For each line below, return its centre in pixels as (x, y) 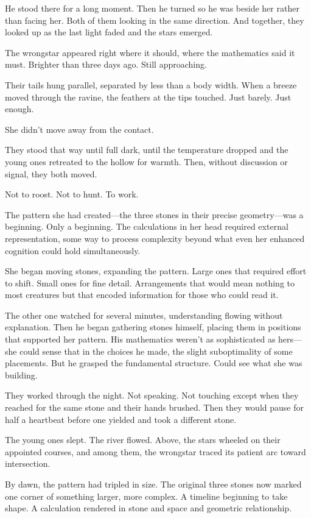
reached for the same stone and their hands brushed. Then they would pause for (154, 407)
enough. (19, 109)
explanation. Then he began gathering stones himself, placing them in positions (153, 327)
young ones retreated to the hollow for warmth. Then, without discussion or (146, 161)
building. (21, 374)
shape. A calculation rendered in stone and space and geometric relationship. (149, 508)
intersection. (28, 463)
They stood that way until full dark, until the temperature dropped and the (147, 150)
